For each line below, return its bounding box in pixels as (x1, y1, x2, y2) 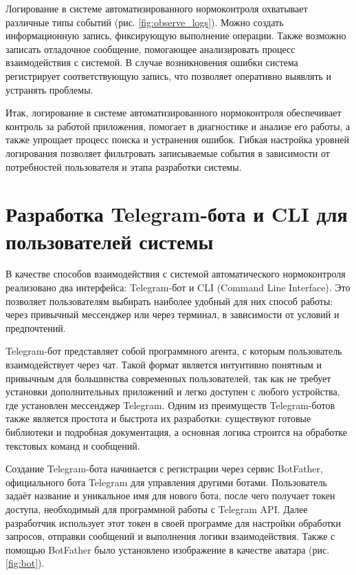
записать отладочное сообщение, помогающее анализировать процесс (5, 41, 296, 56)
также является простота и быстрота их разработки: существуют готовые (5, 411, 311, 426)
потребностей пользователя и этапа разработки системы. (5, 159, 242, 174)
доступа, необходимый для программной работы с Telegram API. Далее (5, 501, 308, 516)
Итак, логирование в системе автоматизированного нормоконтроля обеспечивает (5, 105, 342, 120)
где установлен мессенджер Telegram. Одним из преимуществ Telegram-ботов (5, 397, 335, 412)
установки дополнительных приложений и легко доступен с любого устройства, (5, 384, 340, 399)
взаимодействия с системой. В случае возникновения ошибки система (5, 55, 298, 70)
